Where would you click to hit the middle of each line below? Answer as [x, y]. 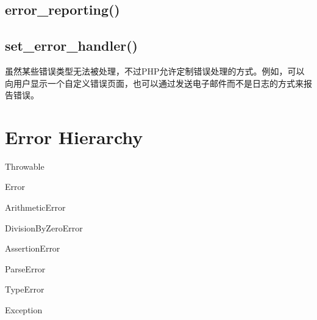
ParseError [25, 268]
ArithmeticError [35, 207]
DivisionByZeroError [44, 227]
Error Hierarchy [74, 136]
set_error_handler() [71, 45]
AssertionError [33, 248]
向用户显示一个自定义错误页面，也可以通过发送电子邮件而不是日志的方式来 [154, 83]
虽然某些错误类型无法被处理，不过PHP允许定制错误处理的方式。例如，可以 [155, 71]
